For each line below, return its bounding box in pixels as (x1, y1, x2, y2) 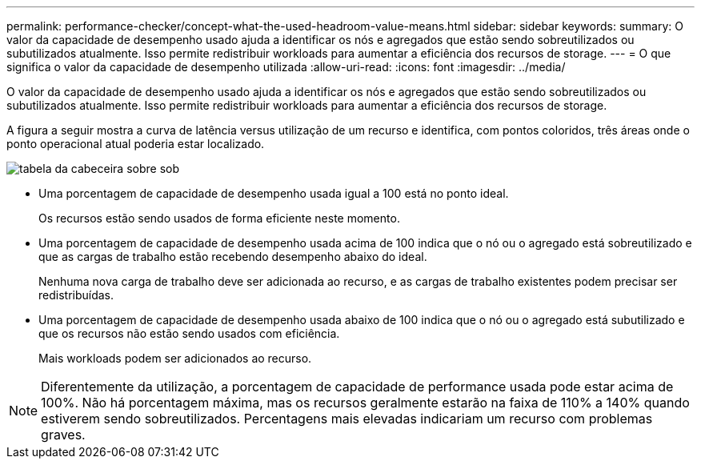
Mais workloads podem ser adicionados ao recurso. (38, 351, 312, 365)
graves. (41, 427, 86, 443)
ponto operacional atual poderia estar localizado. (6, 137, 265, 150)
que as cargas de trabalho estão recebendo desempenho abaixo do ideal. (38, 250, 427, 263)
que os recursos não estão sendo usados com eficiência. (38, 327, 340, 340)
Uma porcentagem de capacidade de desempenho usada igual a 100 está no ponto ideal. (38, 186, 509, 200)
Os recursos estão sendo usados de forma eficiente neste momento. (38, 211, 400, 225)
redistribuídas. (38, 288, 114, 302)
